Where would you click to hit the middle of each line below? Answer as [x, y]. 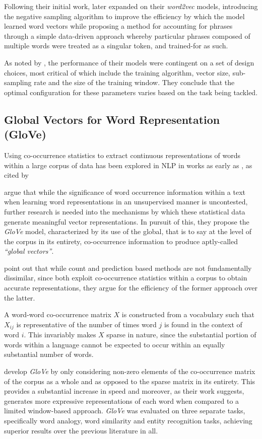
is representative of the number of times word [86, 324]
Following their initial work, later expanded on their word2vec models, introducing [131, 6]
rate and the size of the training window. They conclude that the [134, 82]
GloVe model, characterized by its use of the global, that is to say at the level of [128, 231]
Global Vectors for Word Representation [112, 119]
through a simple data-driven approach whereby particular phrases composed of [127, 35]
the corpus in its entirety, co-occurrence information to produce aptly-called [121, 241]
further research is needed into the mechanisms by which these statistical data [125, 211]
